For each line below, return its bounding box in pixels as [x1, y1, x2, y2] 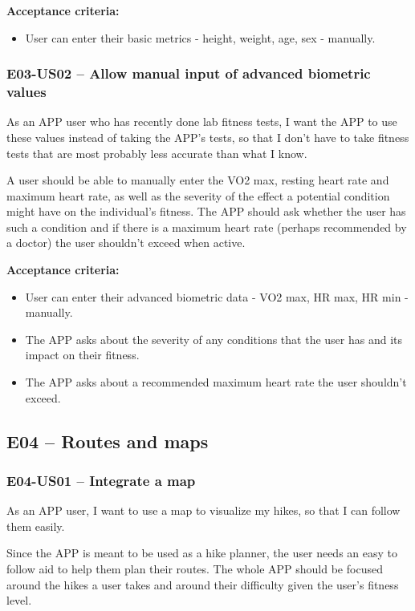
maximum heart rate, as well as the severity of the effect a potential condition [6, 187, 390, 204]
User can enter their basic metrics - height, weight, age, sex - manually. [25, 29, 376, 46]
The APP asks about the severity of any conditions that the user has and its [25, 330, 403, 347]
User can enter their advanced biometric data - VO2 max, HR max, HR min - [25, 288, 409, 305]
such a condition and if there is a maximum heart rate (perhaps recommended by [6, 218, 407, 235]
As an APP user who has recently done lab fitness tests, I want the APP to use [6, 113, 397, 130]
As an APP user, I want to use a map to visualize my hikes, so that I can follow [6, 502, 401, 519]
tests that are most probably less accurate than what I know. [6, 144, 307, 161]
